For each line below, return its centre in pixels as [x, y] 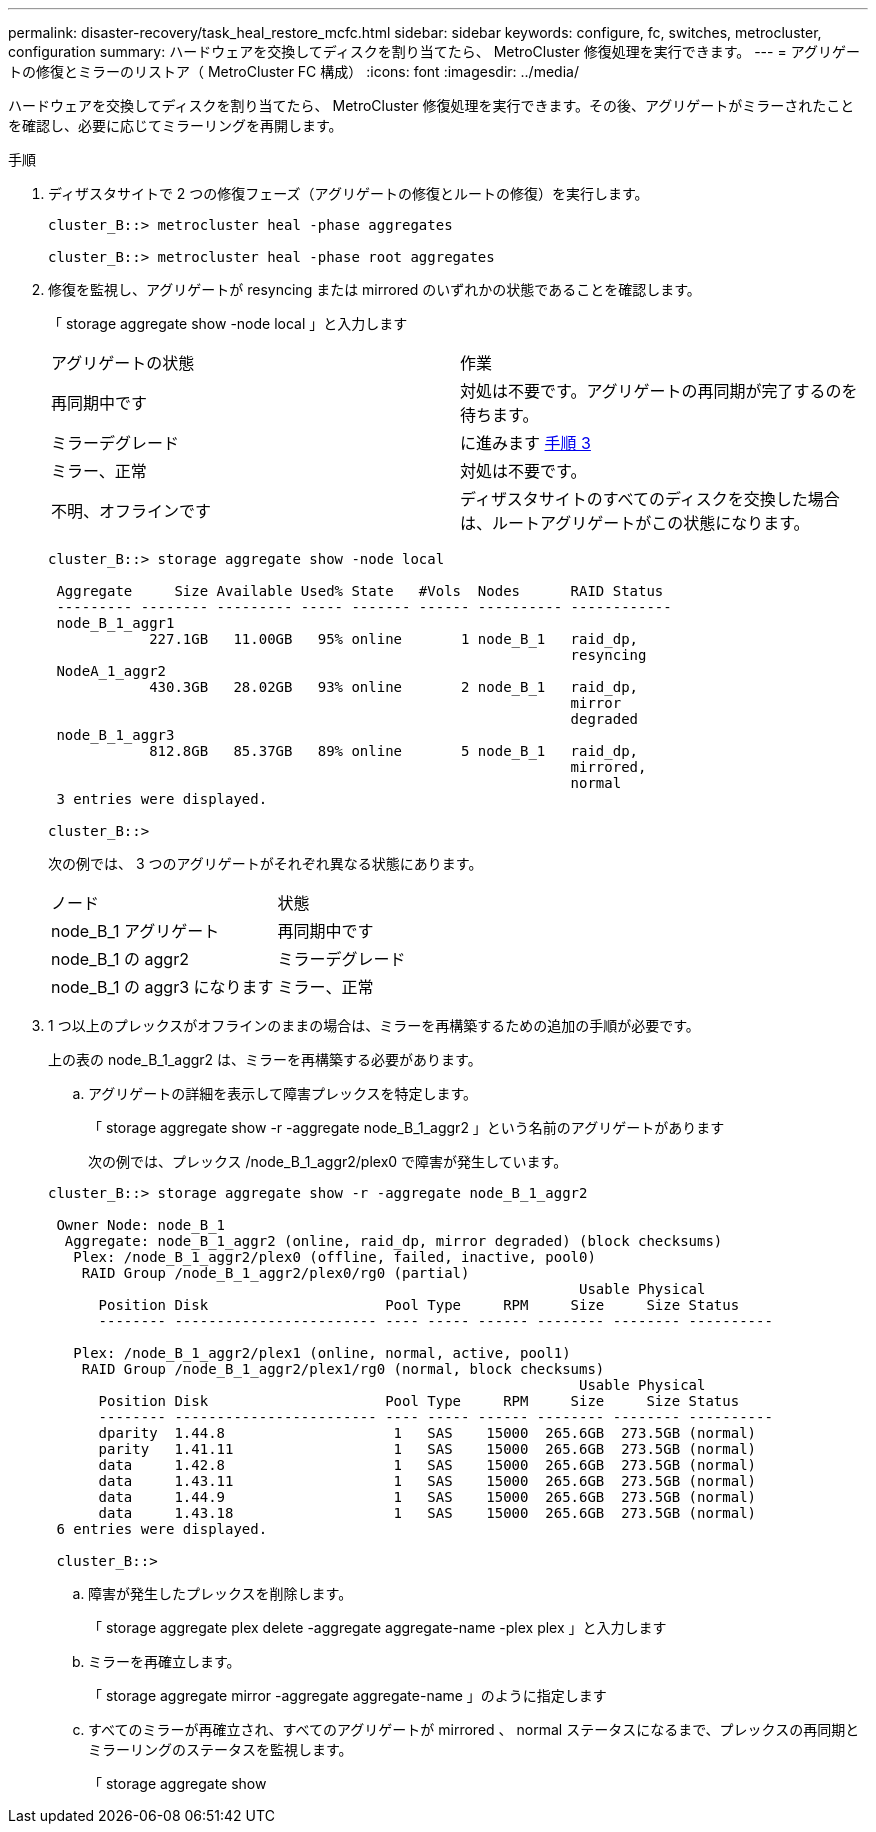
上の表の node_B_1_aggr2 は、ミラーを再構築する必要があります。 [265, 1059]
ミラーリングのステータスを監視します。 [220, 1749]
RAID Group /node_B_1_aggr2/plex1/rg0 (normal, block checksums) [343, 1369]
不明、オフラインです [131, 511]
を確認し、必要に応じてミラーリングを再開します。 [175, 125]
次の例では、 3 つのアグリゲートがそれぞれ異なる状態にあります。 [265, 863]
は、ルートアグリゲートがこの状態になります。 [635, 523]
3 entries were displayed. [162, 799]
